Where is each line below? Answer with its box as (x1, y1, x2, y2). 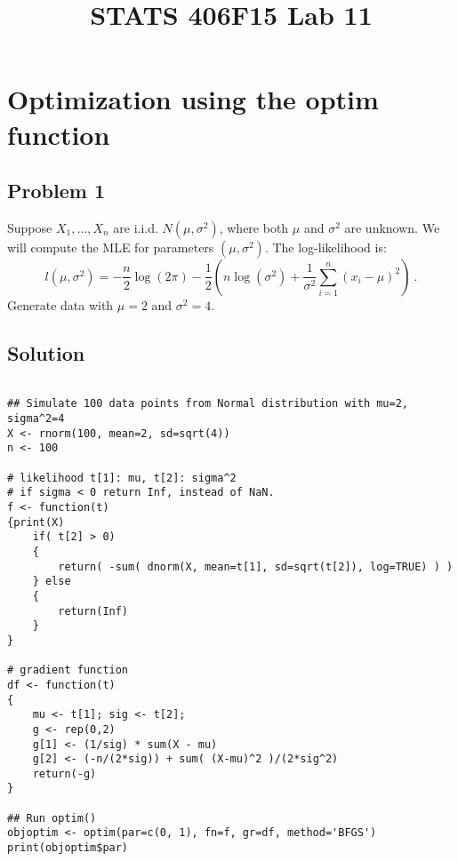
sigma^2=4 (7, 412, 65, 426)
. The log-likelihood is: (264, 237, 387, 256)
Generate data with (7, 295, 114, 314)
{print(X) (7, 515, 65, 529)
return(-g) (32, 767, 97, 780)
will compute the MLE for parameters (7, 237, 214, 256)
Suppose (7, 218, 52, 236)
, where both (219, 218, 289, 236)
